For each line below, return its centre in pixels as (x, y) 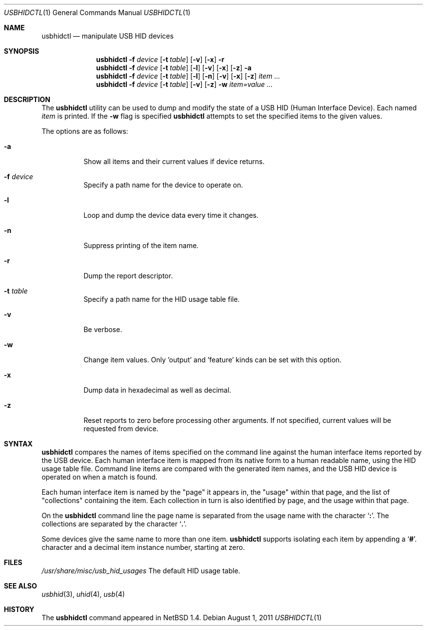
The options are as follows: (85, 131)
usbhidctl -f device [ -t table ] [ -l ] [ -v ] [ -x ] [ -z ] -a (174, 68)
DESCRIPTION (27, 99)
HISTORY (19, 609)
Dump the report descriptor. (128, 276)
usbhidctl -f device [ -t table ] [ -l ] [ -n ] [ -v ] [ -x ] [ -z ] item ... (188, 76)
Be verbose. (103, 329)
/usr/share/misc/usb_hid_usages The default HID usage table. (141, 571)
